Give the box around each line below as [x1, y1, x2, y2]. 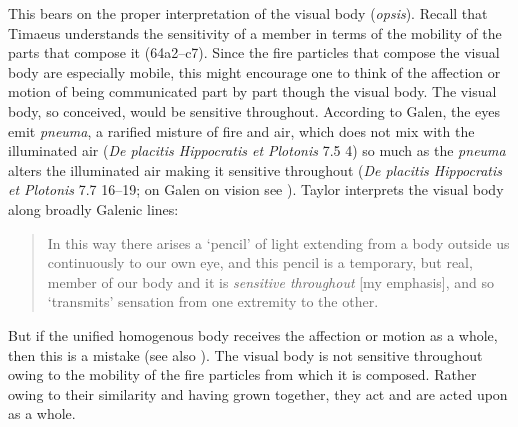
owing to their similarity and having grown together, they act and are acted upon [8, 383, 508, 404]
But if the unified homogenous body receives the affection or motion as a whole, [8, 324, 498, 345]
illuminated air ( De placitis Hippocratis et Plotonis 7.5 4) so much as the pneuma [8, 140, 506, 161]
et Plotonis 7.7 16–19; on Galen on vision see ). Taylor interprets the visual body [8, 179, 504, 200]
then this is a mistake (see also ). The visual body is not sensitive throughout [8, 344, 483, 365]
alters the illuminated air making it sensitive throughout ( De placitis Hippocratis [8, 159, 502, 180]
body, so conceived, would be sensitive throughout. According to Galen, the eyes [8, 100, 501, 121]
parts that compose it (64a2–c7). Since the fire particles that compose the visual [8, 42, 500, 63]
